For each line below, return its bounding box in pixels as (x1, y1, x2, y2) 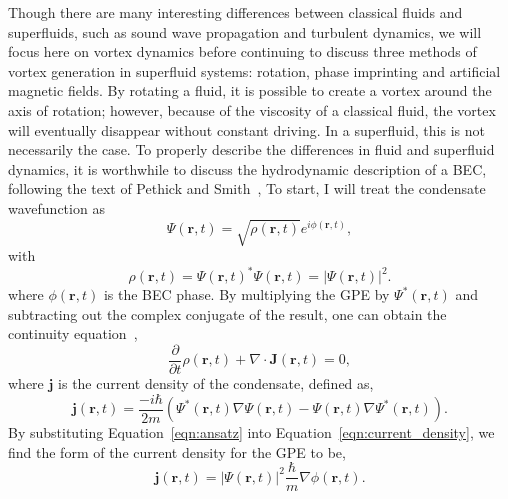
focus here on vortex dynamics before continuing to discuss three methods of (8, 41, 477, 62)
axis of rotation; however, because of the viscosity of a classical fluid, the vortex (8, 99, 496, 120)
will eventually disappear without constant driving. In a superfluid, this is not (8, 119, 485, 140)
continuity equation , (8, 323, 138, 344)
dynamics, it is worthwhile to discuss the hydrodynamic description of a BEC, (8, 158, 487, 179)
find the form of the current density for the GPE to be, (8, 441, 346, 462)
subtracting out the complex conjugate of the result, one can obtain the (8, 303, 447, 324)
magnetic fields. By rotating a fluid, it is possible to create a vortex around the (8, 80, 492, 101)
